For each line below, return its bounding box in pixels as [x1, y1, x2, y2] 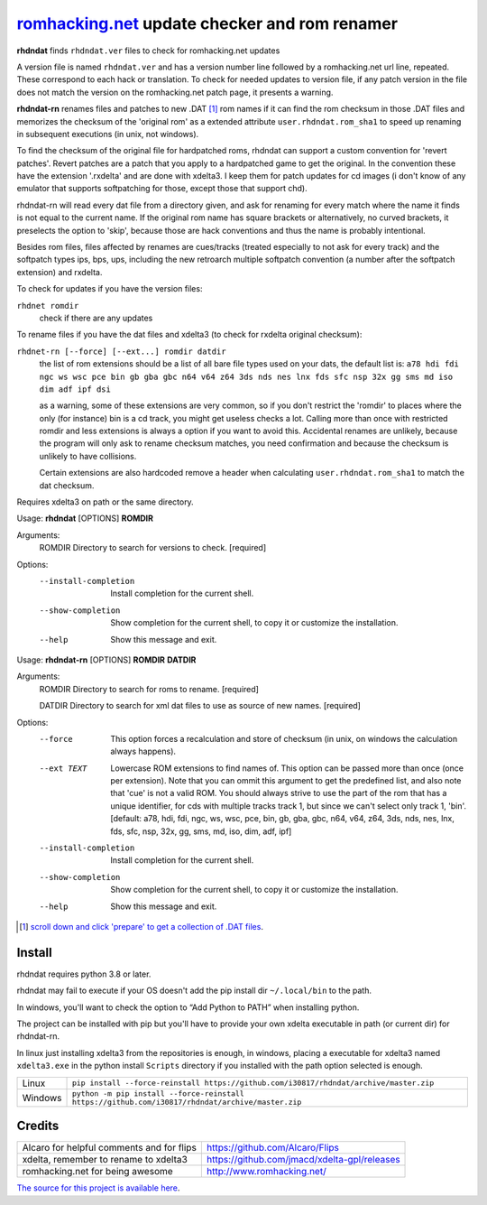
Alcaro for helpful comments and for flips [22, 1142, 198, 1154]
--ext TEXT [39, 763, 87, 774]
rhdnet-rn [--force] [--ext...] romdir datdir [16, 346, 226, 357]
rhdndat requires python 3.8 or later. [16, 969, 152, 979]
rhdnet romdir [16, 301, 79, 311]
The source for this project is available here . [16, 1182, 180, 1193]
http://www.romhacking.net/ [206, 1165, 326, 1178]
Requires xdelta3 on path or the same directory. [16, 496, 194, 507]
